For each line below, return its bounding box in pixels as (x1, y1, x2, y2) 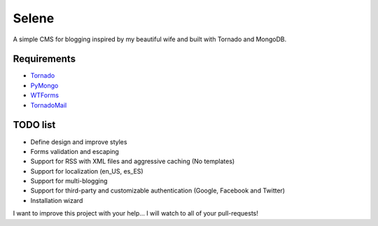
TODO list (13, 119, 56, 131)
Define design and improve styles (30, 137, 127, 146)
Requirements (13, 53, 76, 65)
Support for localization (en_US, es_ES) (30, 167, 143, 175)
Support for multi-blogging (30, 177, 108, 185)
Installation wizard (30, 196, 83, 204)
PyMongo (30, 81, 59, 90)
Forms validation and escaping (30, 147, 119, 155)
